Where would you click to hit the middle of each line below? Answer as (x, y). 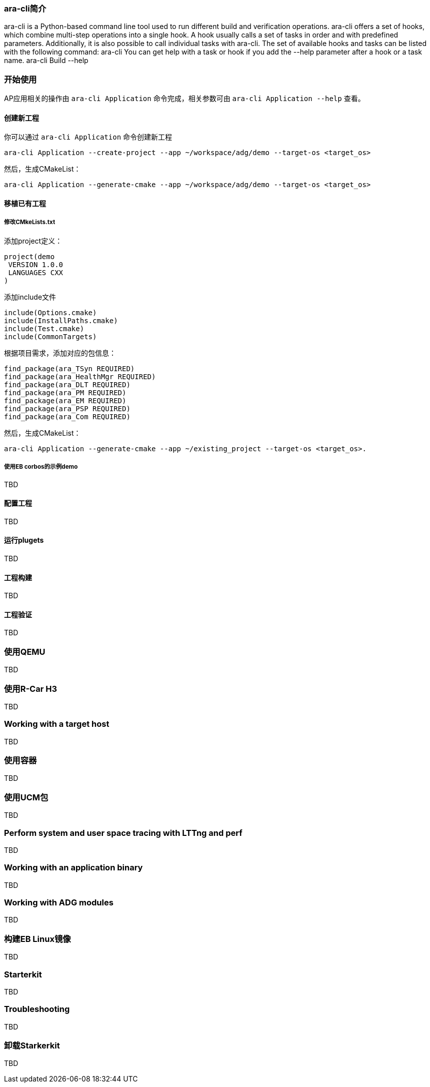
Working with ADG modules (59, 903)
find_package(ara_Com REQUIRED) (67, 416)
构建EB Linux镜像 (37, 939)
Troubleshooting (37, 1009)
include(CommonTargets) (50, 336)
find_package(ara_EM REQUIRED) (65, 400)
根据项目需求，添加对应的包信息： (60, 353)
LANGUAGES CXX (36, 272)
